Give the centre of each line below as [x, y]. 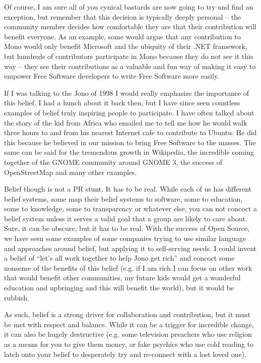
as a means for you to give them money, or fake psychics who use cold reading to [129, 344]
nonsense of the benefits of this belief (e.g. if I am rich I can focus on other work [128, 267]
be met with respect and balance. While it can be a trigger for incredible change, [129, 324]
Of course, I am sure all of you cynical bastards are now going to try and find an [129, 7]
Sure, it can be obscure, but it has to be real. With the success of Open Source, [127, 228]
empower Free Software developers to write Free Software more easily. [112, 76]
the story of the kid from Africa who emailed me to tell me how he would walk [126, 122]
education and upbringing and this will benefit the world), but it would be [119, 288]
